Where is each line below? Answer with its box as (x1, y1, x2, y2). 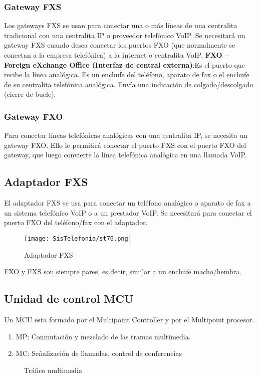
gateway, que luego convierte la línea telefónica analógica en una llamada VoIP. (4, 149, 247, 160)
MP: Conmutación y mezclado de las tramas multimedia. (16, 331, 191, 341)
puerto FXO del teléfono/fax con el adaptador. (4, 217, 148, 228)
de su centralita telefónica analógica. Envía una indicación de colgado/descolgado (4, 79, 253, 89)
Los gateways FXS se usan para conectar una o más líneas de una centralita (4, 20, 237, 31)
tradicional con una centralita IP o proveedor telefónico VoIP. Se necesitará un (4, 30, 245, 40)
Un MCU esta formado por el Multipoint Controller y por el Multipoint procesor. (4, 314, 254, 324)
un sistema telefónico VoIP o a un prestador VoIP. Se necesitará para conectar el (4, 207, 252, 218)
